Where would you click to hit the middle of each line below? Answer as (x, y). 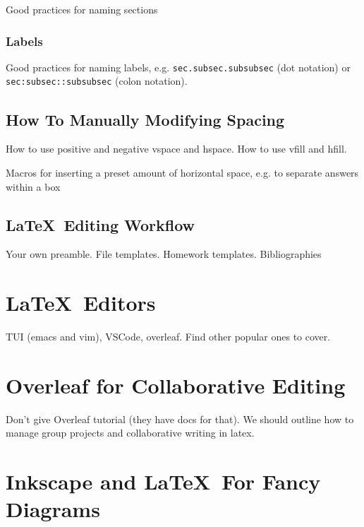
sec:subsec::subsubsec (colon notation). (97, 81)
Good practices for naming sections (82, 9)
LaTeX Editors (81, 303)
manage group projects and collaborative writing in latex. (130, 433)
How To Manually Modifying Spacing (145, 119)
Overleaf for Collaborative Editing (176, 385)
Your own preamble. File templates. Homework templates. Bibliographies (164, 254)
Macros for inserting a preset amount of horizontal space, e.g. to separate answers (182, 172)
